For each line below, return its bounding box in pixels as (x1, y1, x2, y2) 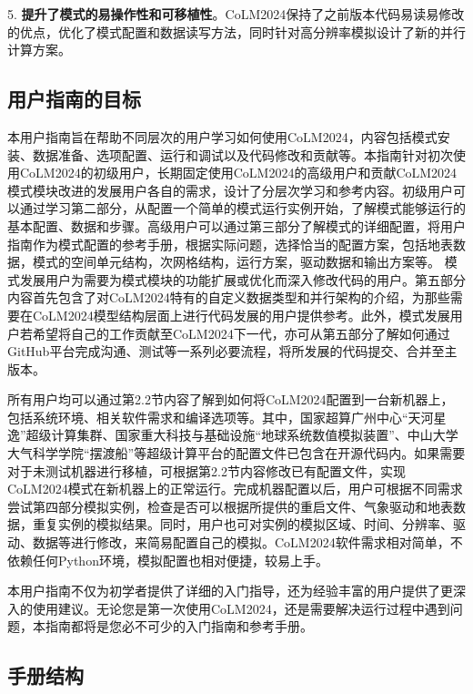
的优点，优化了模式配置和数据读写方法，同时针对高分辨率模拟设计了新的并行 (7, 22, 466, 41)
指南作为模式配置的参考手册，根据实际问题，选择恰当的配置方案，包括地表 (7, 234, 453, 253)
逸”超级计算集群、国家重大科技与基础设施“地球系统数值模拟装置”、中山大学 (7, 425, 458, 444)
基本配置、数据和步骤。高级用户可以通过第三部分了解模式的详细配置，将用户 (7, 216, 466, 235)
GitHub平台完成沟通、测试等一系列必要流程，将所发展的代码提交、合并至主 (7, 342, 458, 361)
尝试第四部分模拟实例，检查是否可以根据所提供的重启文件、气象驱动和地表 (7, 496, 453, 515)
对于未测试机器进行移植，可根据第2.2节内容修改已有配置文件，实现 (7, 461, 406, 480)
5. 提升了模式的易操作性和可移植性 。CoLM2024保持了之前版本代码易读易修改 (7, 5, 465, 23)
